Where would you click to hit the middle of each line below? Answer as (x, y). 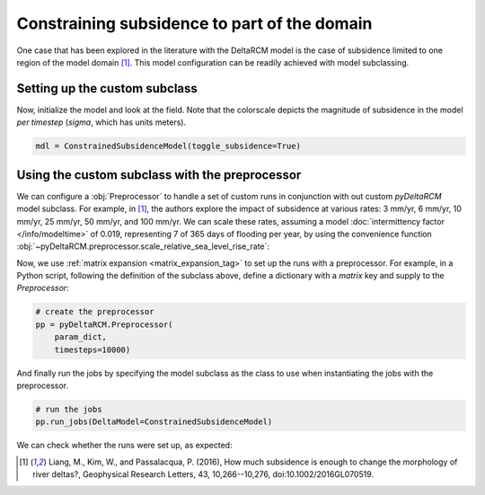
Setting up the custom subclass (107, 88)
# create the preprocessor (95, 312)
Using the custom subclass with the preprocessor (159, 175)
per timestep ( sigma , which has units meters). (101, 122)
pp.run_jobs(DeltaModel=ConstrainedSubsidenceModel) (154, 422)
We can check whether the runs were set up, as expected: (124, 446)
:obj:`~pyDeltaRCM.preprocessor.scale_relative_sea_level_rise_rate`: (143, 246)
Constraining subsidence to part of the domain (194, 23)
